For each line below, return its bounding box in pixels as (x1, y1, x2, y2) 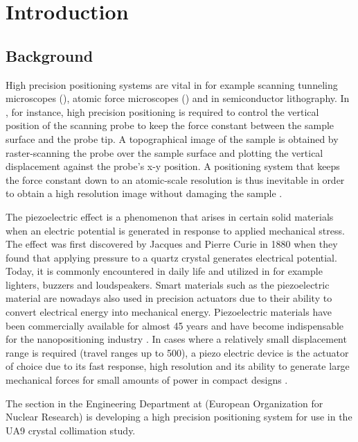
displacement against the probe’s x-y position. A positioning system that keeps (6, 159, 340, 173)
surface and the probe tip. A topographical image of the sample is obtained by (6, 131, 339, 146)
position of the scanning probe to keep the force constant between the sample (6, 118, 334, 133)
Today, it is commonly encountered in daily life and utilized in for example (6, 264, 323, 278)
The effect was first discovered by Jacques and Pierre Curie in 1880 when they (6, 237, 338, 251)
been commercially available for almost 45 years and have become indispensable (6, 318, 344, 332)
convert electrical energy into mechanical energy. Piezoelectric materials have (6, 305, 332, 319)
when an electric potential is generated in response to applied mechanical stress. (6, 223, 345, 237)
